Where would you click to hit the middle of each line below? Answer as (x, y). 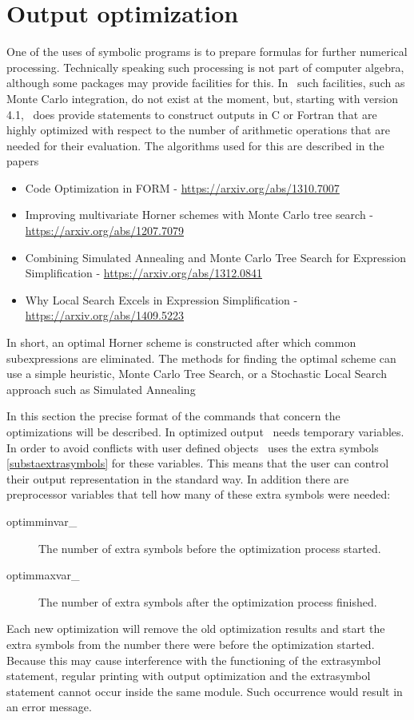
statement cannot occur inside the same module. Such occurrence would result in (205, 691)
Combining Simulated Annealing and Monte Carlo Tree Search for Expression (215, 257)
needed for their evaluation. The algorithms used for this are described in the (195, 145)
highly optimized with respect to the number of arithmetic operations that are (198, 130)
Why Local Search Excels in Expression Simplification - (161, 299)
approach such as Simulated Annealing (101, 389)
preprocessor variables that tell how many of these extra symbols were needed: (199, 494)
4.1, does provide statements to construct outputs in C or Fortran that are (192, 114)
